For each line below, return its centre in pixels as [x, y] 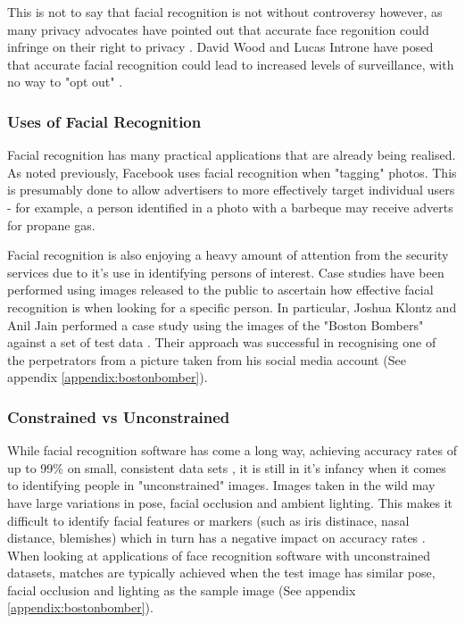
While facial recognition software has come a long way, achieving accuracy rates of [232, 450]
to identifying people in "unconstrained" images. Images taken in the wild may [221, 485]
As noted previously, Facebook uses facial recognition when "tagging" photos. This [232, 172]
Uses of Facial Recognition [104, 121]
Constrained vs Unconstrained [119, 416]
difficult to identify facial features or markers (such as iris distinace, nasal [208, 520]
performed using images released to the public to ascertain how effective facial [220, 290]
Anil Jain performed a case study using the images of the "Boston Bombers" [216, 324]
